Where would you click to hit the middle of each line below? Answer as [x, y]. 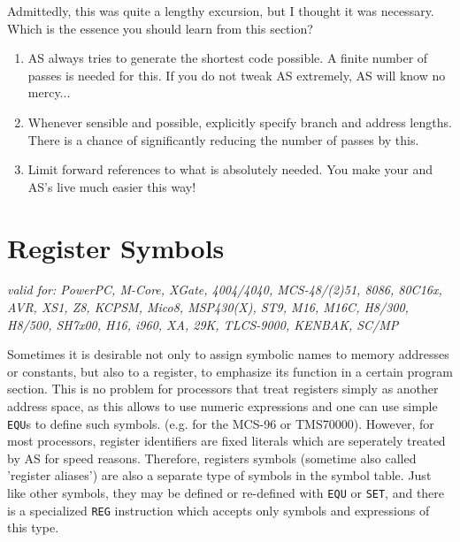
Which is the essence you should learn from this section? [160, 28]
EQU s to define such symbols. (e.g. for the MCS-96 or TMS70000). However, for [221, 423]
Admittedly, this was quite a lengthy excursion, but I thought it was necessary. [221, 11]
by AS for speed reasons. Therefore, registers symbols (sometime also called [212, 458]
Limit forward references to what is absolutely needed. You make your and [230, 169]
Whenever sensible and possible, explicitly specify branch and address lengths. [240, 122]
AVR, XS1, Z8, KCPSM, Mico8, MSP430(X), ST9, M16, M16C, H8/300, [208, 307]
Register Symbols [116, 247]
